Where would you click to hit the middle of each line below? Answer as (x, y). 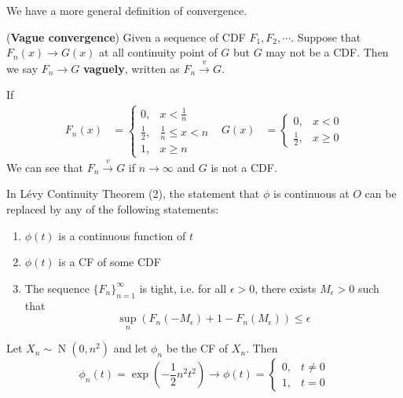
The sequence (57, 288)
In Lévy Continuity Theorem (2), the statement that (133, 194)
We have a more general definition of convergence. (127, 10)
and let (130, 348)
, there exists (286, 288)
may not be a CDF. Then (327, 52)
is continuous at (311, 194)
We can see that (45, 167)
